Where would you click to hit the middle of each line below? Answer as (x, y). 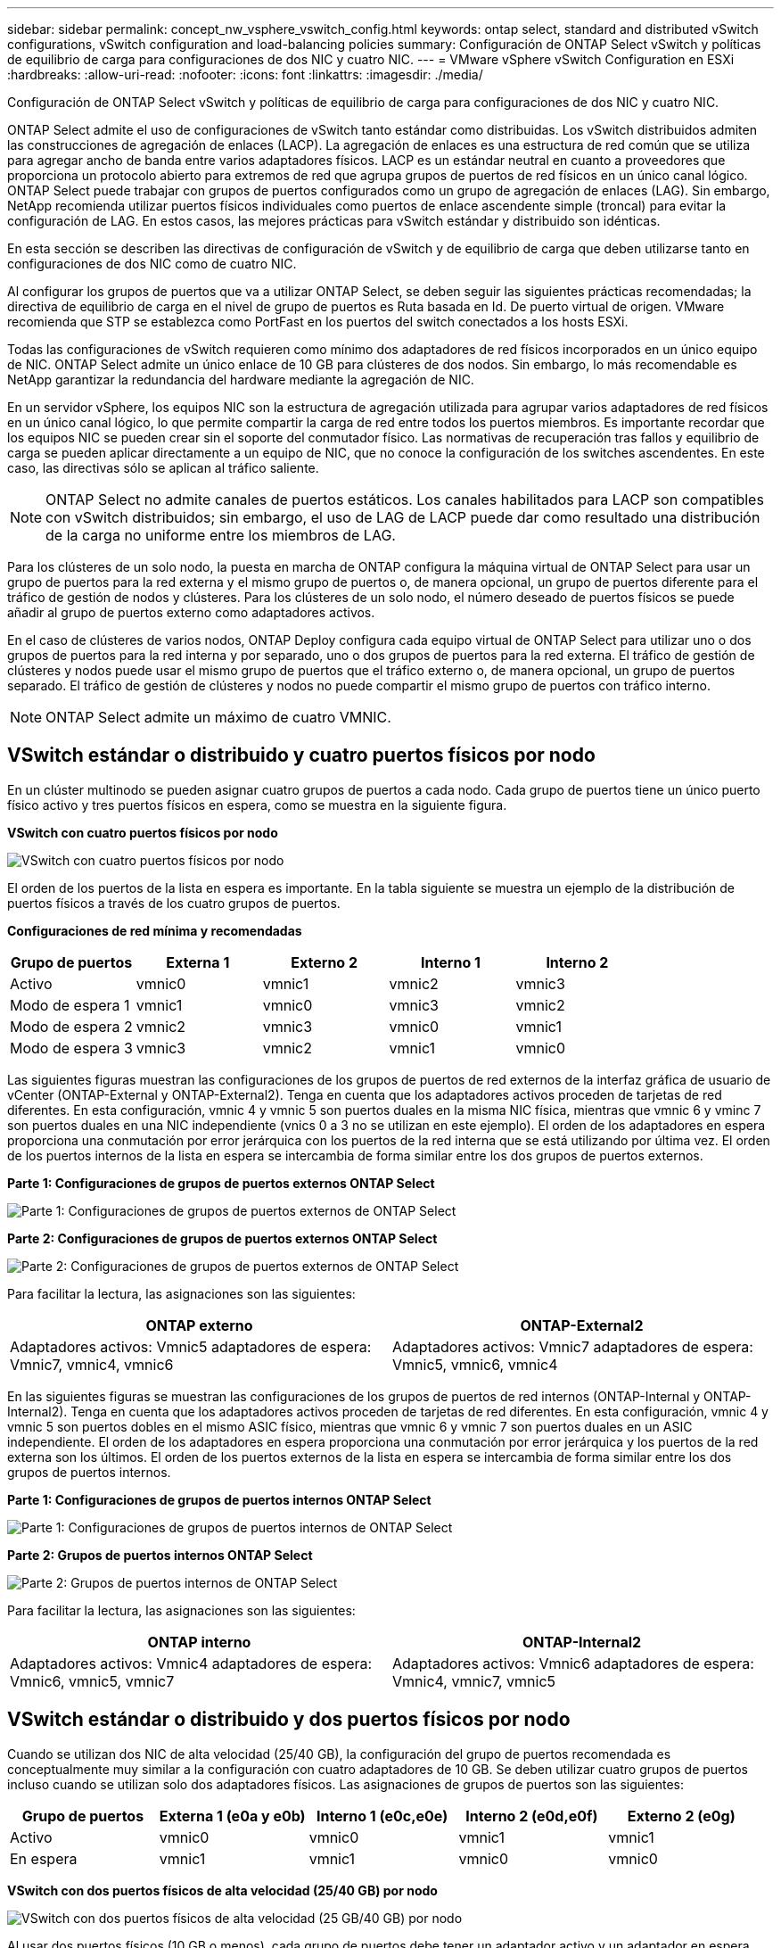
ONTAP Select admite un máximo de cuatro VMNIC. (218, 717)
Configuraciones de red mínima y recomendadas (155, 930)
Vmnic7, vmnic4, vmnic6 (92, 1364)
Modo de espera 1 (70, 1005)
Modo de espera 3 (71, 1048)
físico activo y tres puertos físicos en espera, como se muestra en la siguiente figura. (257, 805)
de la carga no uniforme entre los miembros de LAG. (221, 535)
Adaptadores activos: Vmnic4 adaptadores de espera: (191, 1663)
